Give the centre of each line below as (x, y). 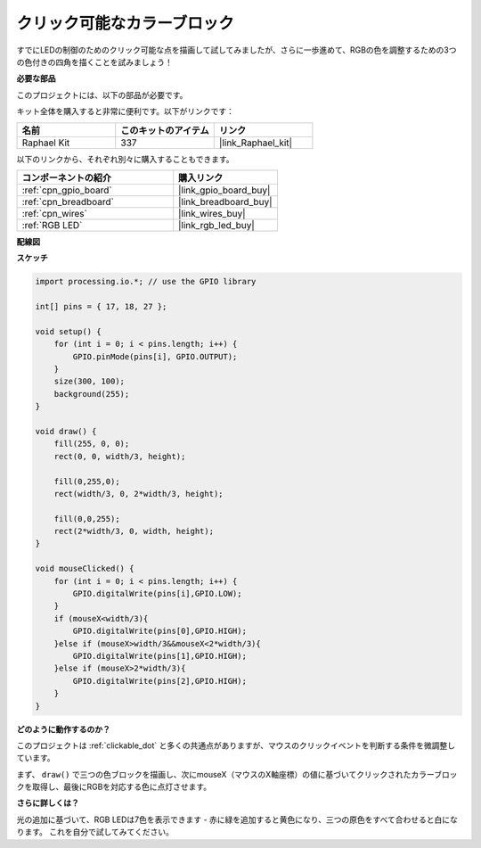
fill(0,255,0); (87, 481)
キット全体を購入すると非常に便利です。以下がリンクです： (126, 111)
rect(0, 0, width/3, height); (120, 456)
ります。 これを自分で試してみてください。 (95, 832)
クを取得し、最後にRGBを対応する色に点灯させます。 (114, 787)
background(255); (92, 394)
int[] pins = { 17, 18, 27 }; (101, 307)
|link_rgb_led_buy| (217, 225)
